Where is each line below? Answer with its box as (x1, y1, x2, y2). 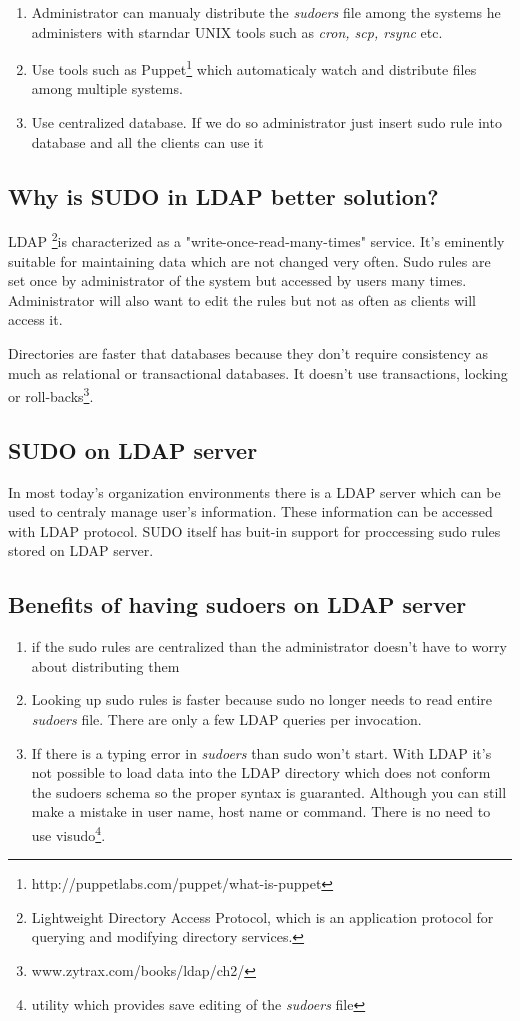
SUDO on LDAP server (8, 434, 258, 465)
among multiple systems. (31, 78, 183, 99)
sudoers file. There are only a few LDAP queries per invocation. (31, 709, 422, 730)
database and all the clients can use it (31, 131, 264, 152)
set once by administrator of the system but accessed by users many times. (8, 270, 467, 291)
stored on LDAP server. (8, 540, 154, 561)
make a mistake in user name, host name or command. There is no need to (31, 801, 491, 822)
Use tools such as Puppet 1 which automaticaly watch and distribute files (31, 56, 477, 79)
